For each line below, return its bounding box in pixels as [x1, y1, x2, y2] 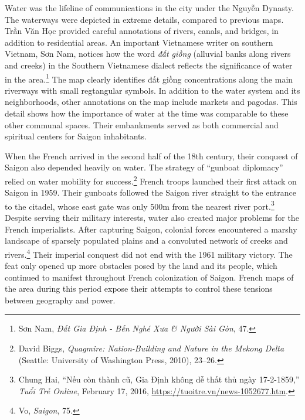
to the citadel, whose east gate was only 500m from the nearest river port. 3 [5, 198, 274, 212]
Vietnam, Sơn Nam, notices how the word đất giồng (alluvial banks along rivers [5, 47, 291, 60]
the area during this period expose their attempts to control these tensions [5, 282, 273, 295]
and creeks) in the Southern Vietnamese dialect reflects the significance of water [5, 59, 293, 71]
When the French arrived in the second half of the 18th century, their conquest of [5, 149, 298, 162]
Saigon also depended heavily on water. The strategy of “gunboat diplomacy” [5, 161, 283, 173]
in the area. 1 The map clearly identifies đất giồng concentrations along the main [5, 71, 293, 85]
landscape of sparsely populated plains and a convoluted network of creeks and [5, 234, 288, 247]
